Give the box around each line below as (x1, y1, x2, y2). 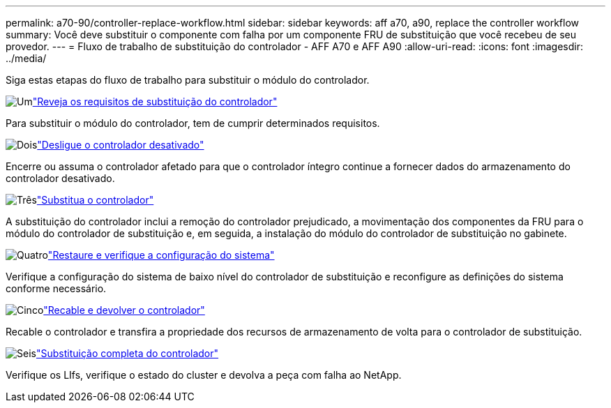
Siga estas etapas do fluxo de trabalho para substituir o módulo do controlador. (6, 74, 370, 86)
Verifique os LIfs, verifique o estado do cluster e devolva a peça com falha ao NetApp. (6, 369, 402, 381)
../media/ (6, 52, 47, 64)
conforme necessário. (6, 282, 107, 294)
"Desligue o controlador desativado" (37, 139, 204, 151)
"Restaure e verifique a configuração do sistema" (47, 249, 275, 261)
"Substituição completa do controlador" (36, 347, 219, 359)
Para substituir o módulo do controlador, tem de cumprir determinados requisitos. (6, 117, 380, 129)
